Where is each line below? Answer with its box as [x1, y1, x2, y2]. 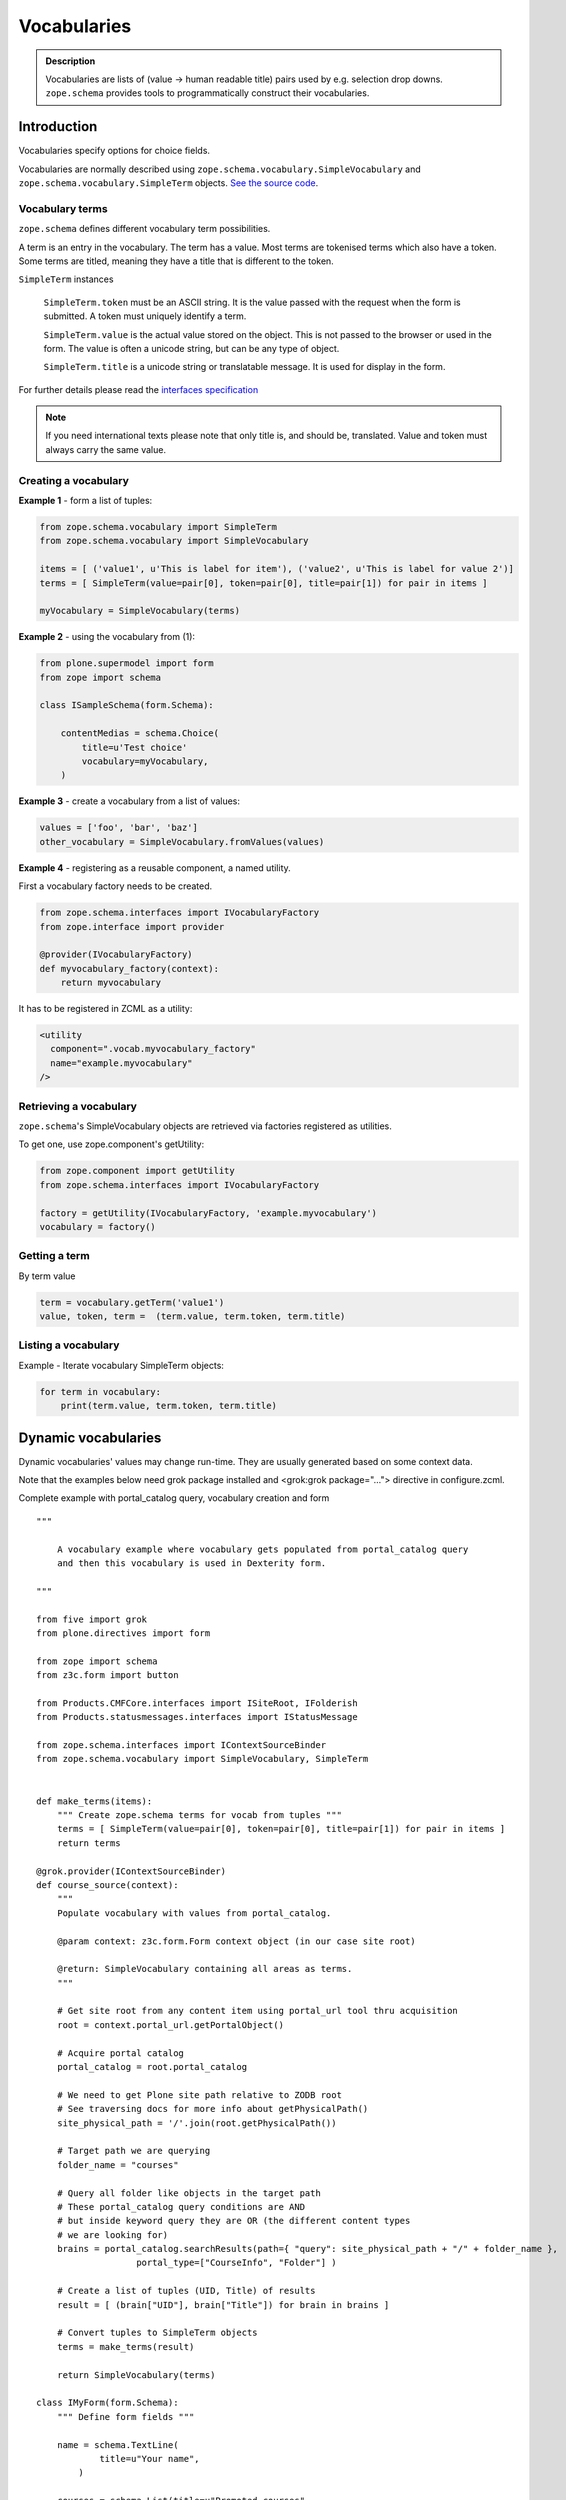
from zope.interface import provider [39, 921, 225, 932]
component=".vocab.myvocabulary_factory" [50, 1043, 257, 1055]
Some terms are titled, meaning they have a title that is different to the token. [18, 255, 334, 267]
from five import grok [36, 1613, 148, 1625]
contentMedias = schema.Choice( [60, 728, 220, 739]
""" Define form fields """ [56, 2411, 195, 2422]
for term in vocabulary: [39, 1386, 162, 1397]
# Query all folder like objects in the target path [56, 2187, 322, 2199]
